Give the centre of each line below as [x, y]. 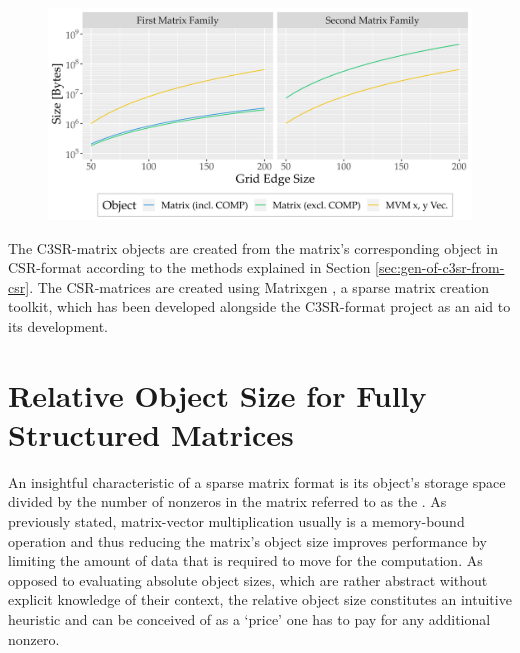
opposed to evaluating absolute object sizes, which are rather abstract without [248, 579]
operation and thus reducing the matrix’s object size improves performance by [247, 540]
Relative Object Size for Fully [217, 394]
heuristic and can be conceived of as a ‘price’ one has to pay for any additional [249, 619]
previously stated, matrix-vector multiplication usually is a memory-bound [236, 521]
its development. [58, 325]
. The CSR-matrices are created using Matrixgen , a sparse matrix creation [259, 286]
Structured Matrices [151, 433]
